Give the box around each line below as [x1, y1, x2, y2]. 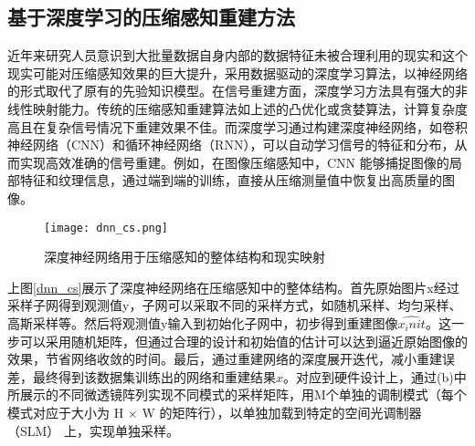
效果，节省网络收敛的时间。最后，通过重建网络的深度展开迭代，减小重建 [7, 349, 442, 368]
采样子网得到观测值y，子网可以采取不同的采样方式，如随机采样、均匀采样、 [7, 296, 462, 315]
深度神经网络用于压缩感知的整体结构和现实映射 [44, 247, 325, 266]
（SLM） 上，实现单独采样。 [7, 420, 180, 440]
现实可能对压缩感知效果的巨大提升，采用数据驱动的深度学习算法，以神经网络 [7, 63, 468, 82]
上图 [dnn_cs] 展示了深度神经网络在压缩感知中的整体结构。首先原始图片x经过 [7, 277, 459, 296]
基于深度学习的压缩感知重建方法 [7, 3, 295, 31]
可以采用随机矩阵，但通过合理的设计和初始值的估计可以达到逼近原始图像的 [19, 331, 468, 350]
